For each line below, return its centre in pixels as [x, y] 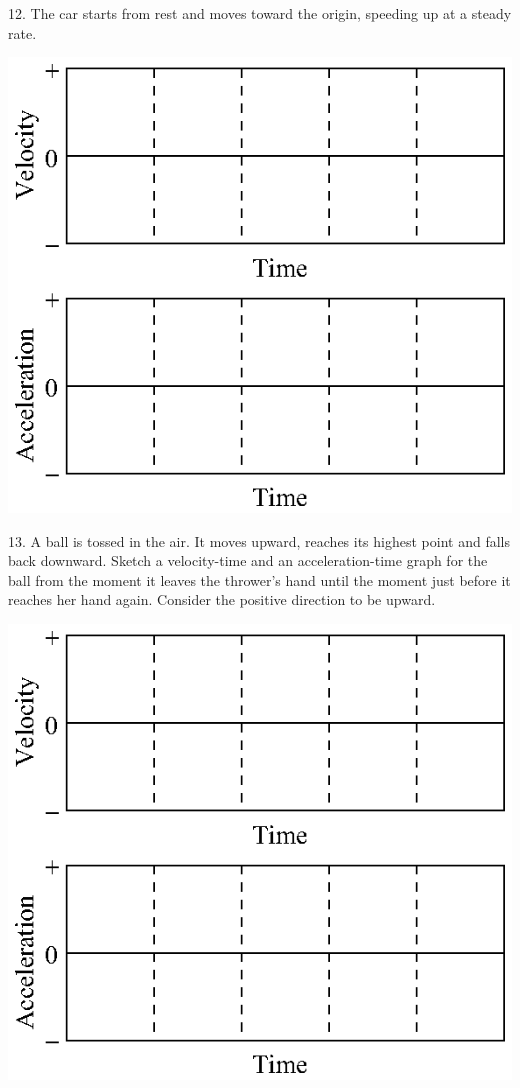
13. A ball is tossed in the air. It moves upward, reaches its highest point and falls [259, 540]
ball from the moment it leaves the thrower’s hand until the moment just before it [259, 579]
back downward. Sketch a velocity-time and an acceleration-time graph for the [248, 560]
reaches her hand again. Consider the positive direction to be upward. [222, 599]
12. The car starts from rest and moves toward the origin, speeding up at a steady [260, 13]
